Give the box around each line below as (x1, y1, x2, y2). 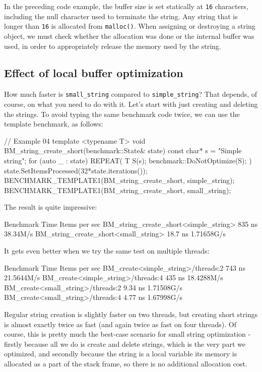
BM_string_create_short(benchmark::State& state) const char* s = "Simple (4, 145, 242, 156)
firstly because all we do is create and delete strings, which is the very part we (4, 338, 245, 349)
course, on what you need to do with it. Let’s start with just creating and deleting (4, 98, 258, 109)
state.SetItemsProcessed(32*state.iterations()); (4, 165, 148, 175)
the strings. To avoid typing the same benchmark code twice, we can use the (4, 108, 240, 119)
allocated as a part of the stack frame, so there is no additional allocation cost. (4, 358, 247, 369)
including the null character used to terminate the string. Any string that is (4, 11, 238, 21)
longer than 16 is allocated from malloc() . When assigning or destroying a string (4, 21, 255, 31)
